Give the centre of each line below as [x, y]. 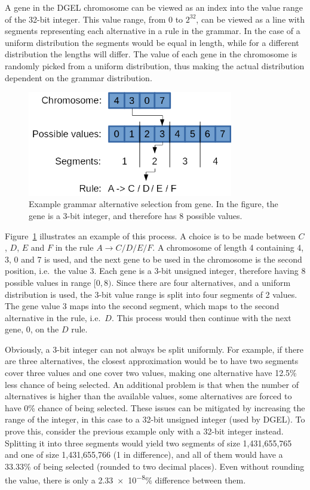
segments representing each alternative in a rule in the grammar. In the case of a [153, 31]
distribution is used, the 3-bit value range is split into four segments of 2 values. [151, 294]
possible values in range [48, 282]
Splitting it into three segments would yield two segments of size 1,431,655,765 [148, 443]
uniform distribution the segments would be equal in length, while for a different [152, 42]
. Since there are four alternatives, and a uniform [201, 282]
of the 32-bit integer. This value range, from [85, 19]
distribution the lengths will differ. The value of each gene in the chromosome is [151, 54]
